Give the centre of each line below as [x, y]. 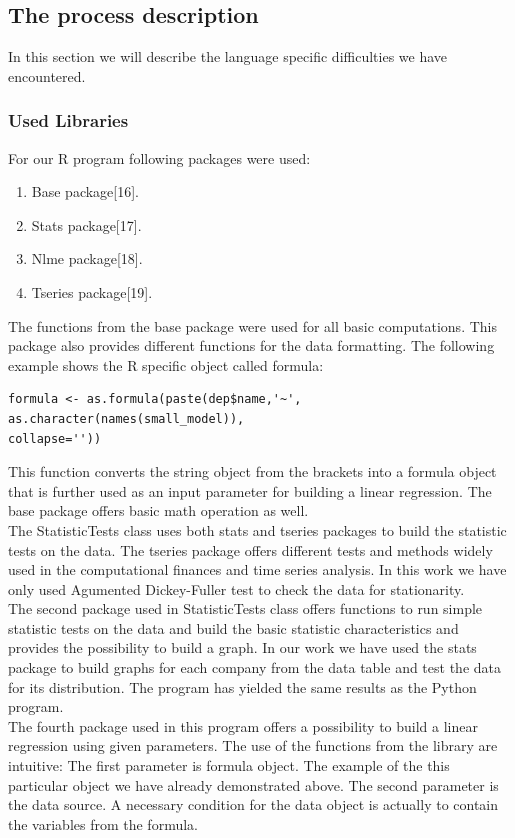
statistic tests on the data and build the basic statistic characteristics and [233, 627]
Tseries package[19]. [92, 291]
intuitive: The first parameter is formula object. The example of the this [229, 765]
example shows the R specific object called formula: [166, 364]
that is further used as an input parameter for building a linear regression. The [250, 490]
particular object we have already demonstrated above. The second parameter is [253, 784]
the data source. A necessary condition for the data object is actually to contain [253, 804]
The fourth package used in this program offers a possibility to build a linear [243, 725]
